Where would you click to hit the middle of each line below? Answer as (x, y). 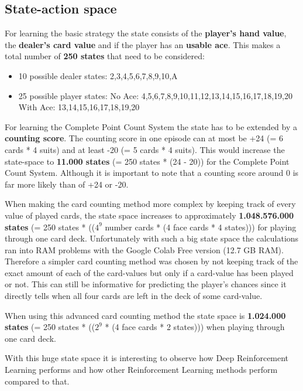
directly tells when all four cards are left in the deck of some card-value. (134, 296)
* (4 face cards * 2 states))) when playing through (195, 327)
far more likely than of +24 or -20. (67, 184)
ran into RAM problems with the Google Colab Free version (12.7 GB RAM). (144, 249)
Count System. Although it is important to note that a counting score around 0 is (152, 173)
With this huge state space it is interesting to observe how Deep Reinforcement (147, 358)
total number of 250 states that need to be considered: (105, 56)
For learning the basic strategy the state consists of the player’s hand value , (146, 33)
